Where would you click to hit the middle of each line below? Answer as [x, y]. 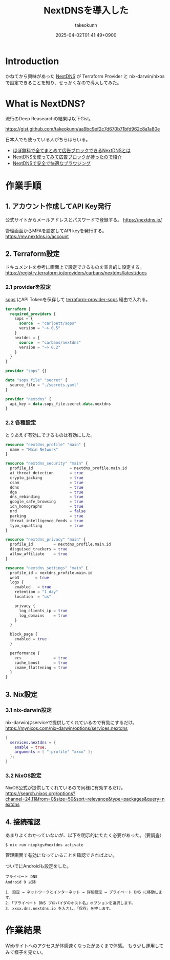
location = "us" [33, 597]
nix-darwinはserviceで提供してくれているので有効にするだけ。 [71, 722]
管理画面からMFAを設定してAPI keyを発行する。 [56, 230]
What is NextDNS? [45, 104]
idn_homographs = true [47, 507]
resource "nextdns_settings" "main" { [47, 568]
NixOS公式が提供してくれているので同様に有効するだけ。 [66, 788]
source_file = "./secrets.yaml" [45, 385]
